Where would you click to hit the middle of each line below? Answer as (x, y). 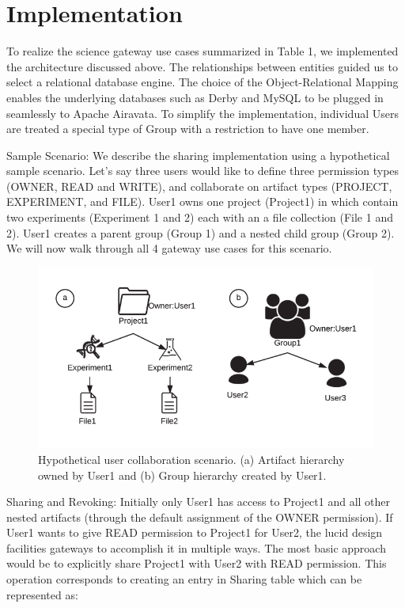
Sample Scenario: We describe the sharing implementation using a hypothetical (198, 155)
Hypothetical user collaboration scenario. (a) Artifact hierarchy (191, 459)
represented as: (42, 594)
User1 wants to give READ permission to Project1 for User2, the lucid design (195, 532)
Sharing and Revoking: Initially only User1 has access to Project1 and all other (199, 502)
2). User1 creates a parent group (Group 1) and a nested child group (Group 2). (201, 232)
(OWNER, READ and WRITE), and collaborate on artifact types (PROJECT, (199, 186)
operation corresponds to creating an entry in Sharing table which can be (184, 579)
